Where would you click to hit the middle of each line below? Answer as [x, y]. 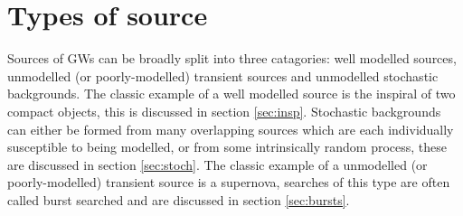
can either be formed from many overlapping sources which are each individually [231, 129]
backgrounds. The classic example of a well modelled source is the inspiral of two [231, 94]
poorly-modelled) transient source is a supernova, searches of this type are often [229, 182]
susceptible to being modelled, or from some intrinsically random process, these [227, 147]
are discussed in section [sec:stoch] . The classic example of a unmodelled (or [217, 164]
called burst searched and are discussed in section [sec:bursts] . [179, 199]
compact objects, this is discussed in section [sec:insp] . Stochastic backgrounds [224, 111]
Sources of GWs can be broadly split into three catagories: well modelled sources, [232, 58]
